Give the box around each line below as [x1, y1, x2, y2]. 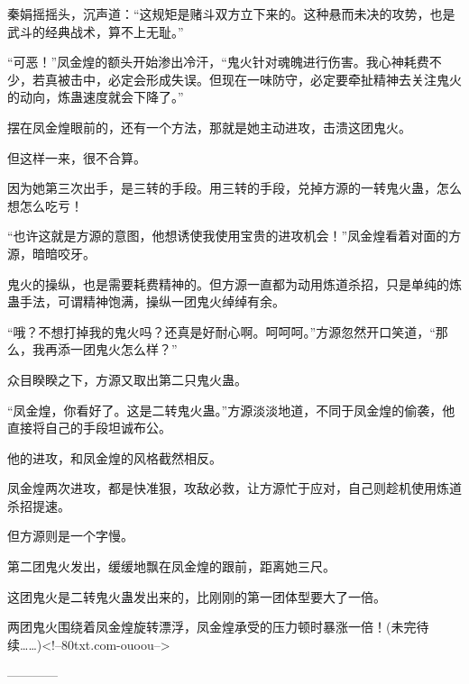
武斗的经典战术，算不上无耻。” [7, 22, 184, 41]
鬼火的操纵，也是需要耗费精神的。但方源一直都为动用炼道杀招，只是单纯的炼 [7, 274, 462, 293]
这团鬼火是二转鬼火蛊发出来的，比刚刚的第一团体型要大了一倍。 [7, 587, 386, 606]
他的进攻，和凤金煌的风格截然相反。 [7, 448, 222, 467]
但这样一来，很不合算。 [7, 148, 146, 167]
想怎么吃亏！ [7, 196, 83, 214]
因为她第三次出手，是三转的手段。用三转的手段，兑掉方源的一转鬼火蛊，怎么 [7, 178, 462, 197]
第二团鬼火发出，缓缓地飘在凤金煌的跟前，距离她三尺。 [7, 557, 336, 576]
